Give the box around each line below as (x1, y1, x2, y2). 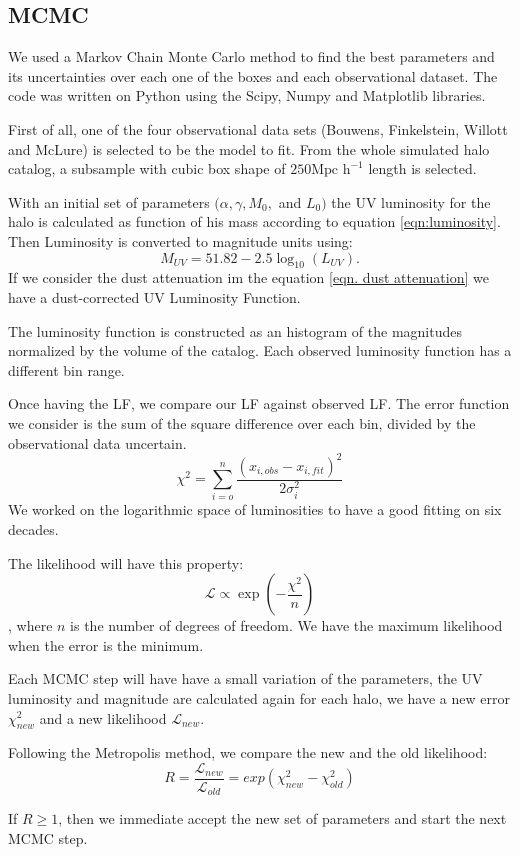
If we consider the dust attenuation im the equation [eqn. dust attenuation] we (8, 267, 489, 288)
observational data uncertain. (8, 432, 187, 453)
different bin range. (8, 359, 125, 380)
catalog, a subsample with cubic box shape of (8, 158, 286, 179)
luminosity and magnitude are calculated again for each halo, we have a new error (8, 687, 510, 708)
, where (8, 615, 53, 636)
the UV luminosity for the (331, 191, 491, 212)
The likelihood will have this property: (8, 552, 244, 573)
